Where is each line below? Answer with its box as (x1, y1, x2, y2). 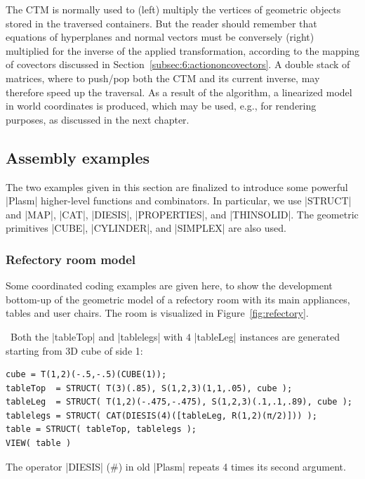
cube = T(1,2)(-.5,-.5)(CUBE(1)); (6, 369, 167, 380)
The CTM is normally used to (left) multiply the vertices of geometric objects (6, 2, 341, 16)
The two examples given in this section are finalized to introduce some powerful (6, 179, 348, 194)
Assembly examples (6, 146, 150, 168)
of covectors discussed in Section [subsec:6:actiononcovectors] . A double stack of (6, 57, 350, 72)
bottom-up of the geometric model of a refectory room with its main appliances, (6, 291, 350, 306)
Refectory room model (6, 250, 136, 268)
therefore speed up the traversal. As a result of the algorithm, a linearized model (6, 84, 352, 99)
